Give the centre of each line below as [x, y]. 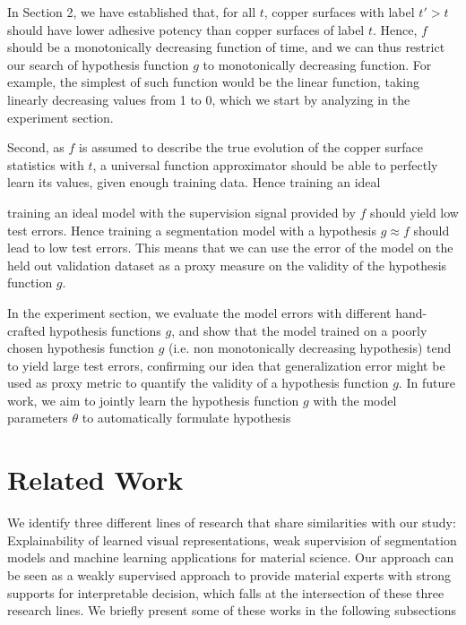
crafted [26, 330]
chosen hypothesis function [81, 348]
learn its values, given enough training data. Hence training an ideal [194, 182]
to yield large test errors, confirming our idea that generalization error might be [226, 365]
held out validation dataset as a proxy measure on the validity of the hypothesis [227, 265]
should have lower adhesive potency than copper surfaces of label [186, 29]
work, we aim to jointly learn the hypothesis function [153, 400]
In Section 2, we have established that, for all [132, 12]
